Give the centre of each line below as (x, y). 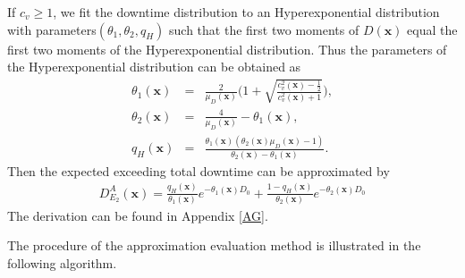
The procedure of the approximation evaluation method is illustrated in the (214, 245)
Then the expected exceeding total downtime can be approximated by (199, 170)
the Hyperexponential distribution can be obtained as (154, 67)
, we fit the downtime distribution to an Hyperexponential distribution (246, 12)
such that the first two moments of (264, 29)
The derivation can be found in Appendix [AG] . (138, 215)
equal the (432, 29)
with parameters (52, 29)
